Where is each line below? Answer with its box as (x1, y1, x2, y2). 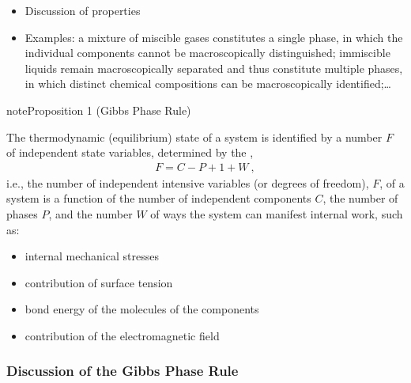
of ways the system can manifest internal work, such (150, 205, 403, 222)
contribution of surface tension (25, 274, 173, 290)
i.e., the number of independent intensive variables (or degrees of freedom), (6, 174, 369, 191)
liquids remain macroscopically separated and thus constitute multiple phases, (25, 59, 403, 76)
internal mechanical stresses (25, 248, 159, 264)
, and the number (48, 205, 133, 222)
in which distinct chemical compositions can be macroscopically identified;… (25, 75, 391, 92)
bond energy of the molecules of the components (25, 301, 259, 317)
